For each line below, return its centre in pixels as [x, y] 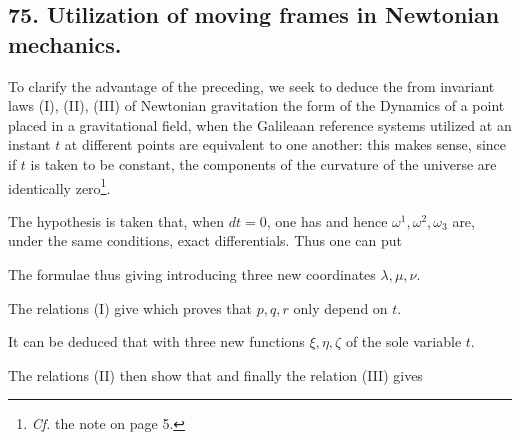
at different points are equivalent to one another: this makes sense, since [285, 144]
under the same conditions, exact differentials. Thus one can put [205, 240]
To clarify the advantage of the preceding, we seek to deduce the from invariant [251, 85]
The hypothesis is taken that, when [116, 220]
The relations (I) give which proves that [130, 307]
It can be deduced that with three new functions [156, 341]
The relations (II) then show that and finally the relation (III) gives [215, 374]
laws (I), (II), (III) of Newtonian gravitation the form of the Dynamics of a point [256, 105]
